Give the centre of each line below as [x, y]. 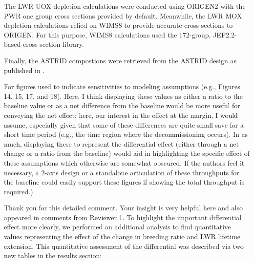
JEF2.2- [225, 34]
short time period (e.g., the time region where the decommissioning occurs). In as [126, 134]
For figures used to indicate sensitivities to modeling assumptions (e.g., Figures [122, 86]
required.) [19, 191]
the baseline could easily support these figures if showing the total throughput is [124, 182]
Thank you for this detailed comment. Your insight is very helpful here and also [123, 208]
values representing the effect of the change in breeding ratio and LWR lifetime [122, 236]
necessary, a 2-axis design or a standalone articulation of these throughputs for [122, 172]
